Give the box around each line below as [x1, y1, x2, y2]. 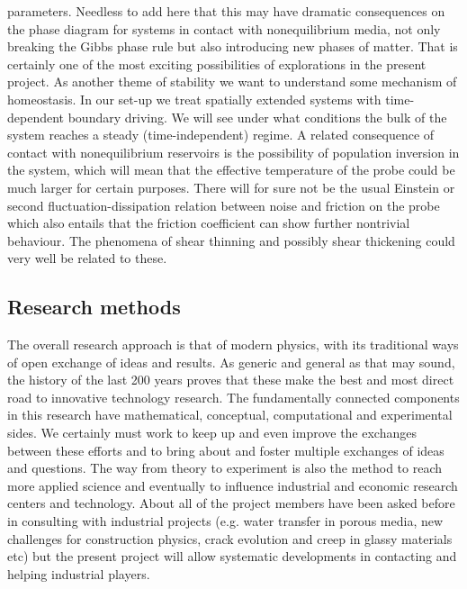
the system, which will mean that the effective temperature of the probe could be [7, 160, 455, 179]
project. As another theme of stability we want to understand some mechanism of [7, 72, 457, 91]
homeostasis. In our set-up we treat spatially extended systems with [7, 89, 382, 108]
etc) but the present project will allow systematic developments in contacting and [7, 547, 457, 566]
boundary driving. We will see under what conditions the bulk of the [67, 107, 447, 126]
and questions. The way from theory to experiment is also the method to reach [7, 458, 443, 477]
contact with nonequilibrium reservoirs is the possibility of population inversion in [7, 142, 460, 161]
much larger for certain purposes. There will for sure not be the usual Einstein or [7, 177, 455, 196]
